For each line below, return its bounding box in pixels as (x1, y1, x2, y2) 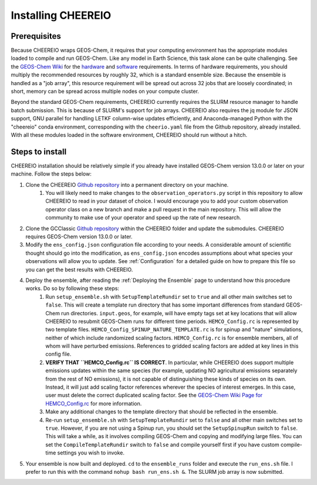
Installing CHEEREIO (11, 9, 112, 22)
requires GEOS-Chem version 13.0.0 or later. (25, 233, 133, 240)
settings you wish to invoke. (57, 449, 125, 456)
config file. (45, 351, 72, 358)
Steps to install (11, 147, 67, 157)
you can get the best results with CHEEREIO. (25, 266, 133, 273)
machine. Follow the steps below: (11, 170, 92, 177)
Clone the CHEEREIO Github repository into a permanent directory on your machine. (25, 181, 229, 188)
